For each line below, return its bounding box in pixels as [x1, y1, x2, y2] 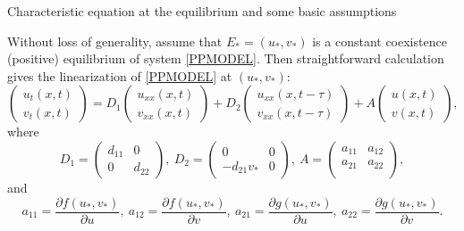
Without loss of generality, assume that [7, 31, 223, 50]
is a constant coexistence [312, 31, 447, 50]
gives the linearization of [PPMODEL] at [7, 66, 232, 85]
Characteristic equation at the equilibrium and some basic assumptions [7, 2, 397, 20]
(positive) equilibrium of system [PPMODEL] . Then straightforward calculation [7, 49, 444, 68]
